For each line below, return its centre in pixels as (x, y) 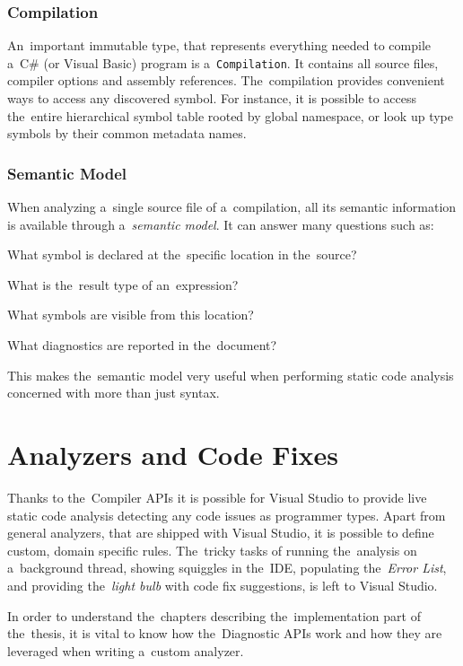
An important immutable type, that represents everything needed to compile (219, 45)
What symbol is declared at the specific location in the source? (182, 254)
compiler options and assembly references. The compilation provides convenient (226, 80)
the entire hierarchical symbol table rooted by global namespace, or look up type (230, 115)
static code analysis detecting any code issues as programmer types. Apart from (227, 515)
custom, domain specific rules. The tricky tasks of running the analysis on (212, 550)
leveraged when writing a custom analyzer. (126, 650)
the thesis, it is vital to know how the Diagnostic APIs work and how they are (225, 633)
